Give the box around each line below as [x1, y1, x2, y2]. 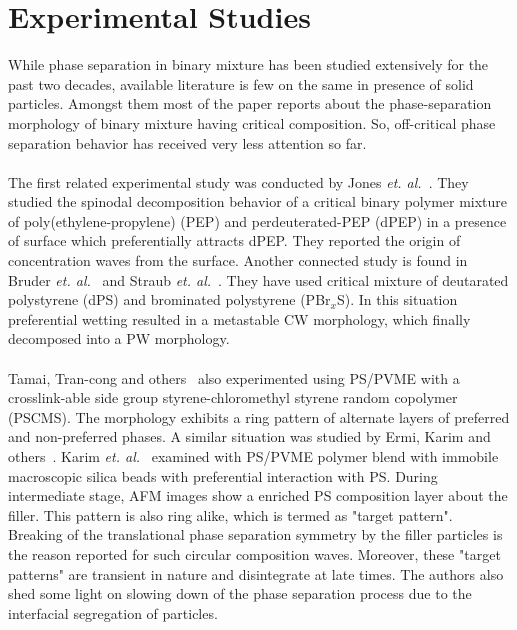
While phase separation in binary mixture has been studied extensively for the [8, 54, 489, 75]
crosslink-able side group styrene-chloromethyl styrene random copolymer [8, 387, 458, 408]
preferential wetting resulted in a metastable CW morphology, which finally [8, 308, 471, 329]
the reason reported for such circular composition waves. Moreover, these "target [8, 543, 501, 564]
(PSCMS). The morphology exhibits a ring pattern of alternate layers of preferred [8, 406, 510, 427]
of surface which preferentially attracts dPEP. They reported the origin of [8, 230, 461, 251]
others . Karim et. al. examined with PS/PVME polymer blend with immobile [8, 446, 499, 466]
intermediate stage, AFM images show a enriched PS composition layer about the [8, 485, 508, 506]
